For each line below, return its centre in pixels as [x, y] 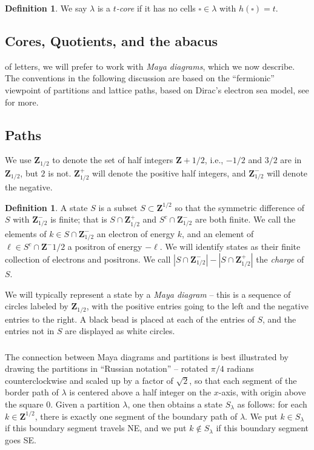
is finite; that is [79, 219]
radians [240, 368]
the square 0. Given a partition [62, 404]
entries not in [30, 331]
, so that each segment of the [243, 380]
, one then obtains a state [175, 404]
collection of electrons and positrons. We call [88, 259]
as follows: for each [272, 404]
